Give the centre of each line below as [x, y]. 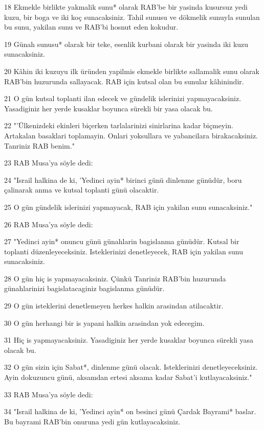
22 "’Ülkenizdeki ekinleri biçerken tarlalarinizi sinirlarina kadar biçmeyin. [119, 125]
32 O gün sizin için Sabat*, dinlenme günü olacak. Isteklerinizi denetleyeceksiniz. [131, 367]
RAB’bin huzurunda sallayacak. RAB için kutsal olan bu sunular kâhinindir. [124, 81]
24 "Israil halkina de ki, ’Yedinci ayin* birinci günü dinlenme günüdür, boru [123, 180]
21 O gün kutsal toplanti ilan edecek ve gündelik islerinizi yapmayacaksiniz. [123, 98]
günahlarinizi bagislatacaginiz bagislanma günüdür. [84, 288]
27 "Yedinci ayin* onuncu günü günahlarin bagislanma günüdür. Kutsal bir [122, 241]
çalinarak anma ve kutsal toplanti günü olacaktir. [82, 190]
